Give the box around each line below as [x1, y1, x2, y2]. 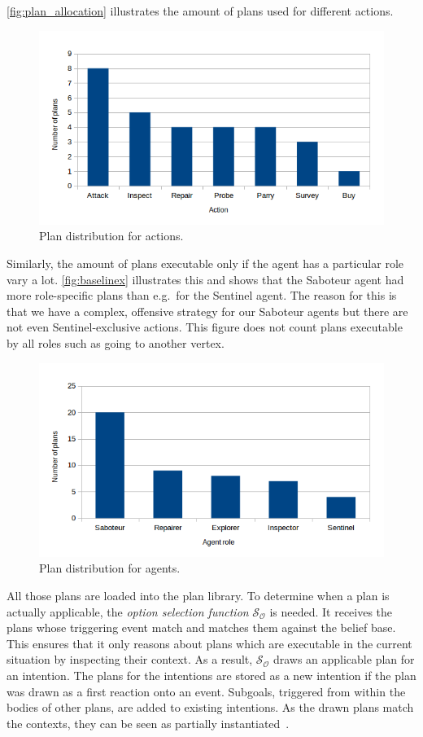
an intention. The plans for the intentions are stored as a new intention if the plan [7, 667, 416, 684]
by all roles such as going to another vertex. [7, 335, 225, 352]
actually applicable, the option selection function [7, 603, 249, 620]
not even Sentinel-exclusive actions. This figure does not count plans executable [7, 318, 403, 336]
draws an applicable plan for [273, 651, 415, 668]
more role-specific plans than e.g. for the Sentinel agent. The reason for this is [7, 287, 397, 304]
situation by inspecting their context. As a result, [7, 651, 253, 668]
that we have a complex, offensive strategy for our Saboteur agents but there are [7, 302, 408, 319]
